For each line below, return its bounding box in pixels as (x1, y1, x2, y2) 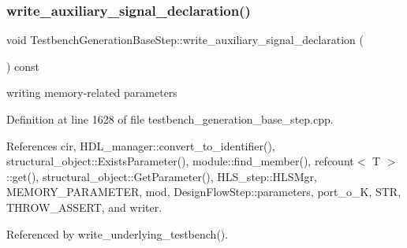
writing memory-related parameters (6, 84, 177, 101)
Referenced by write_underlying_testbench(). (6, 225, 229, 242)
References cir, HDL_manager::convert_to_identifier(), (6, 137, 275, 154)
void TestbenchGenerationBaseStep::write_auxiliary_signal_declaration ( (6, 31, 364, 48)
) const (6, 57, 40, 74)
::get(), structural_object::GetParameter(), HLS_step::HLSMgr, (6, 168, 317, 184)
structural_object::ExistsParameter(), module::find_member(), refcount (6, 153, 354, 169)
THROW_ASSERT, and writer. (6, 198, 162, 215)
